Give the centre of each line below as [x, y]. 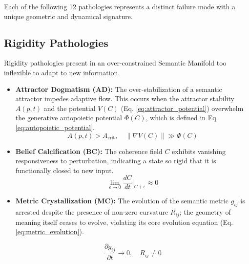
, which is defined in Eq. [182, 118]
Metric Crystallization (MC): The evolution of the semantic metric [122, 201]
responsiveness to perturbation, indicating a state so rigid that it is [116, 161]
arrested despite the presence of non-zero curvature [92, 212]
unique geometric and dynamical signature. [68, 16]
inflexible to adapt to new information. [62, 72]
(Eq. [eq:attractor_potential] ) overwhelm [182, 108]
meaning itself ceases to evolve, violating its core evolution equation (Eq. [124, 222]
